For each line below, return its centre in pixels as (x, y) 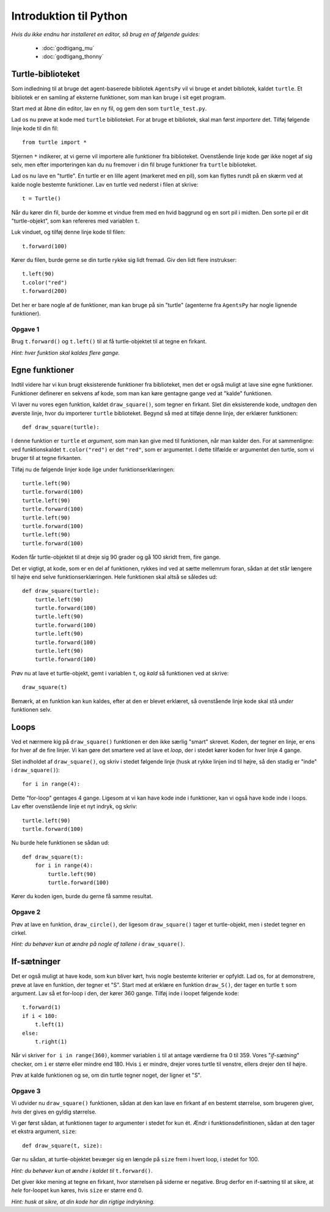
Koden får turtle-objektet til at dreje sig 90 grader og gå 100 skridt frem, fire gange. (116, 557)
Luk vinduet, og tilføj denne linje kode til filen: (68, 232)
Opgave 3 (26, 1091)
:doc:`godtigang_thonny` (73, 57)
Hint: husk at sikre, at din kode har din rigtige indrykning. (83, 1202)
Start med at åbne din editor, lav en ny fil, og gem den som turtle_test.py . (109, 109)
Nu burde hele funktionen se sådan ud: (60, 843)
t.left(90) (38, 274)
